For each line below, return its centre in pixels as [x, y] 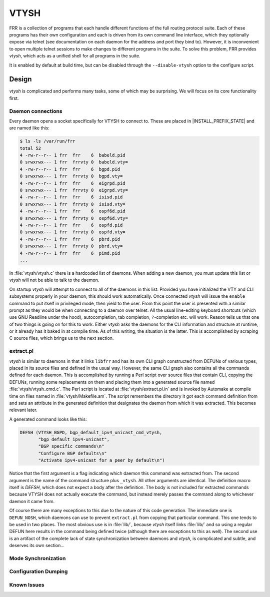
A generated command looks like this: [48, 419]
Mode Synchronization [37, 558]
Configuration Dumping [38, 572]
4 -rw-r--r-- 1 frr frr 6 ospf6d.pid [72, 211]
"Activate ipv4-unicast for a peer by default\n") [101, 460]
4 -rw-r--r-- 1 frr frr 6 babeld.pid [72, 155]
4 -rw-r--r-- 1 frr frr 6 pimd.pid [70, 253]
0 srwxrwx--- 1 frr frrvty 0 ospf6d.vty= [74, 218]
